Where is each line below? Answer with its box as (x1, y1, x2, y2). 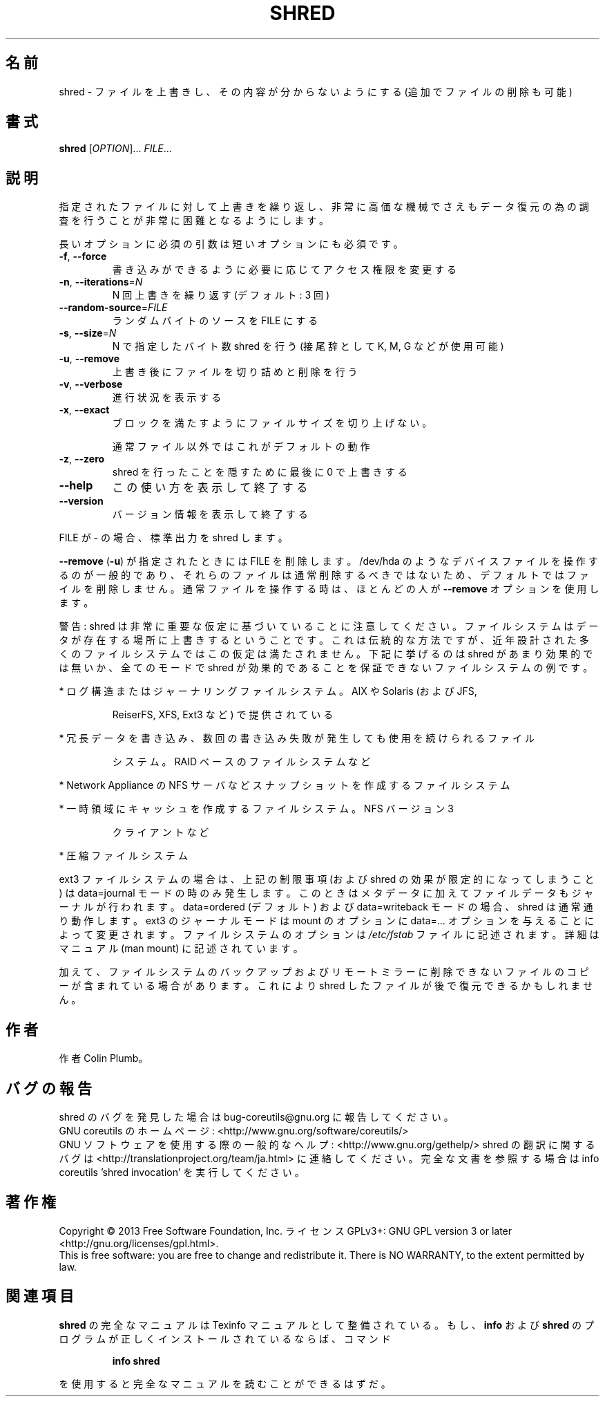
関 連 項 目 (6, 1287, 74, 1305)
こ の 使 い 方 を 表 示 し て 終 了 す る (112, 480, 308, 495)
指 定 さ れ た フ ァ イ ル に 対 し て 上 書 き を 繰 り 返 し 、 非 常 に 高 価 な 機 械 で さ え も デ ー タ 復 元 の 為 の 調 (59, 200, 589, 213)
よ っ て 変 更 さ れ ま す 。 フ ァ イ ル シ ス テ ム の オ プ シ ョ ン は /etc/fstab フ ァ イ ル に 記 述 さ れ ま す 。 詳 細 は (59, 928, 599, 941)
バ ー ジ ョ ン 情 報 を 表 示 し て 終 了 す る (112, 508, 308, 521)
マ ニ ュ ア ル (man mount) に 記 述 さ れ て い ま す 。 (59, 942, 303, 955)
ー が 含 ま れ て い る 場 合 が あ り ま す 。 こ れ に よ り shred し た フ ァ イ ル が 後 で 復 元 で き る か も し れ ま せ (59, 980, 593, 992)
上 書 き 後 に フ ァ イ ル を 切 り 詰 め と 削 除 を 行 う (112, 366, 358, 378)
